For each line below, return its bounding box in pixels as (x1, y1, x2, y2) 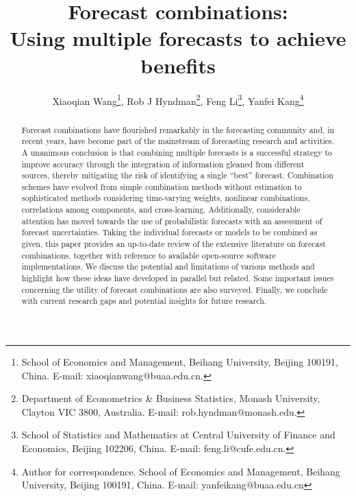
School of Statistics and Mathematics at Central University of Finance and (21, 427, 335, 442)
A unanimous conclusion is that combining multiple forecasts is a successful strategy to (21, 146, 332, 158)
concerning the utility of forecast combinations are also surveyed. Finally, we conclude (21, 283, 328, 295)
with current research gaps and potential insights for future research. (21, 295, 267, 307)
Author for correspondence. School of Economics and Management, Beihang (21, 464, 340, 478)
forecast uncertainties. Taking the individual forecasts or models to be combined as (21, 226, 318, 238)
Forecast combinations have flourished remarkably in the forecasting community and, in (21, 123, 335, 135)
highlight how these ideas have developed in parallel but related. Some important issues (21, 272, 334, 284)
